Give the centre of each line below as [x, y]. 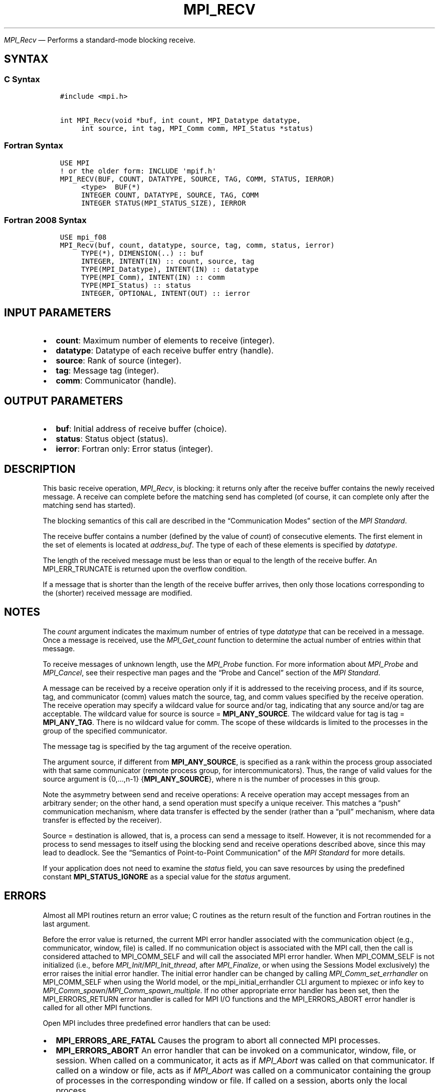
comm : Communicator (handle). [116, 381]
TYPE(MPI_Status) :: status [136, 286]
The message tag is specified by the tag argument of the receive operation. [167, 746]
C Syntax [22, 79]
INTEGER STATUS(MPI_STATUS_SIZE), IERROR [163, 203]
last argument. [66, 924]
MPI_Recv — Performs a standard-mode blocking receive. [100, 40]
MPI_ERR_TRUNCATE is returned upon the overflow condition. [145, 569]
